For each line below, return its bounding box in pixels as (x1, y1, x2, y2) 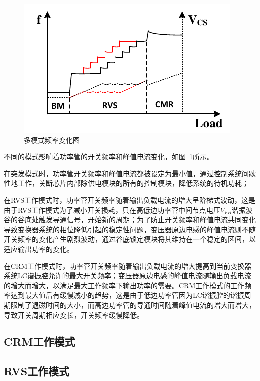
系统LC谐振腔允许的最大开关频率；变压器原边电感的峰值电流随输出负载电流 (4, 270, 251, 281)
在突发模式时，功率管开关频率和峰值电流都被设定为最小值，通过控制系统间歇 (4, 168, 256, 178)
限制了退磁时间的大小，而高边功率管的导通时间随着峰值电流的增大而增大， (10, 299, 256, 310)
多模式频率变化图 (24, 134, 80, 145)
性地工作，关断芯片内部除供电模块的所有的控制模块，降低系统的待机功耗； (4, 178, 249, 188)
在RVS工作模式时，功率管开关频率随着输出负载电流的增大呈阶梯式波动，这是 (4, 194, 256, 205)
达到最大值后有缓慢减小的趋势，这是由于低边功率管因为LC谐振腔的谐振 (10, 290, 244, 300)
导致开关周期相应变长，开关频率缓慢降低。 (4, 309, 144, 320)
